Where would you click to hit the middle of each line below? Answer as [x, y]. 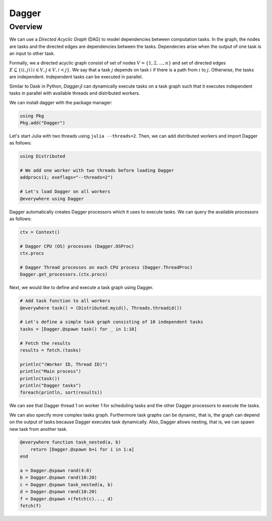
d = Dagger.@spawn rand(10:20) [59, 492]
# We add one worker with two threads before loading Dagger [97, 171]
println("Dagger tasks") [51, 385]
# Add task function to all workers [65, 301]
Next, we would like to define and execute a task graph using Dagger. [81, 288]
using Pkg [32, 116]
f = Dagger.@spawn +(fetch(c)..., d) [66, 499]
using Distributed [43, 156]
